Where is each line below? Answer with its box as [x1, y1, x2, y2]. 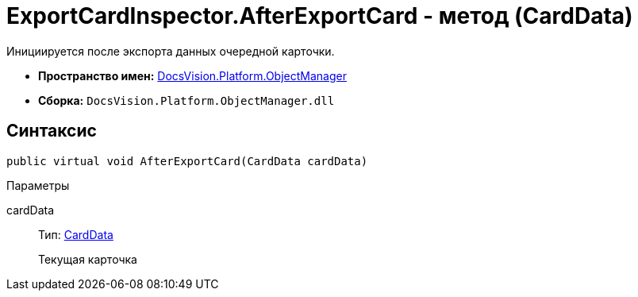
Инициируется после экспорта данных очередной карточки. [6, 44, 335, 58]
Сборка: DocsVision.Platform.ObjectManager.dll [38, 93, 335, 107]
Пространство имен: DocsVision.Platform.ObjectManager [38, 68, 347, 83]
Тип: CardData [38, 227, 113, 241]
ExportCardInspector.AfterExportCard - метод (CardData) [6, 2, 633, 29]
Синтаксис [6, 121, 97, 141]
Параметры [6, 178, 70, 192]
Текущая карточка [38, 252, 137, 266]
